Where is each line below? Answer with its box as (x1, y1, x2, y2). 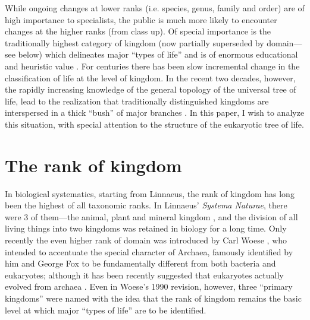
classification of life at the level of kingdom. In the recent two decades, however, (5, 71, 296, 84)
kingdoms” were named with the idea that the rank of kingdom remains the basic (5, 292, 302, 304)
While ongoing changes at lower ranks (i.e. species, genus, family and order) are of (5, 2, 305, 14)
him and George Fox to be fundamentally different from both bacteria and (5, 257, 276, 270)
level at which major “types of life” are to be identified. (5, 303, 206, 316)
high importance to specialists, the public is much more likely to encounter (5, 13, 277, 26)
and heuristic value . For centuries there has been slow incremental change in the (5, 59, 300, 72)
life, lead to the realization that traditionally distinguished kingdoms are (5, 94, 269, 107)
